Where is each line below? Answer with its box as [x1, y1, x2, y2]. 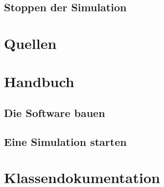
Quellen [4, 33, 57, 53]
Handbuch [4, 71, 74, 92]
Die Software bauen [4, 105, 105, 120]
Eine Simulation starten [4, 134, 127, 149]
